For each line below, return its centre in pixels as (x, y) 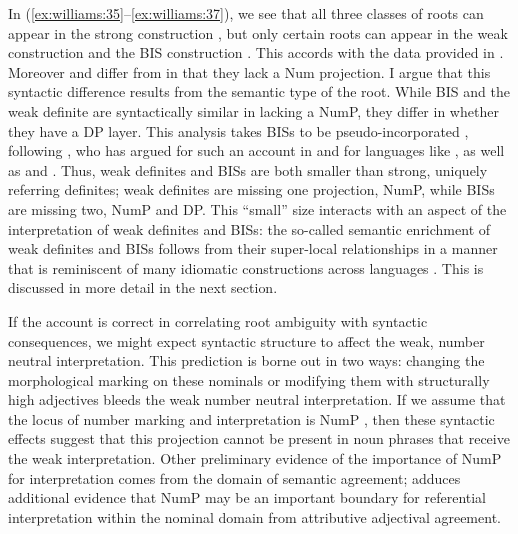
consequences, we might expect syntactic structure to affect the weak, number (246, 340)
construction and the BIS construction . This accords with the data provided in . (256, 52)
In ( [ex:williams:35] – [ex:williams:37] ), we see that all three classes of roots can (246, 13)
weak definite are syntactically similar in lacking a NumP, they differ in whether (253, 110)
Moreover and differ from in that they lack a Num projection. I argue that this (249, 71)
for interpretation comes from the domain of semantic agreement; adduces (234, 477)
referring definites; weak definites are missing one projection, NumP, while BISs (251, 189)
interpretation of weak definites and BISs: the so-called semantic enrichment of (249, 228)
